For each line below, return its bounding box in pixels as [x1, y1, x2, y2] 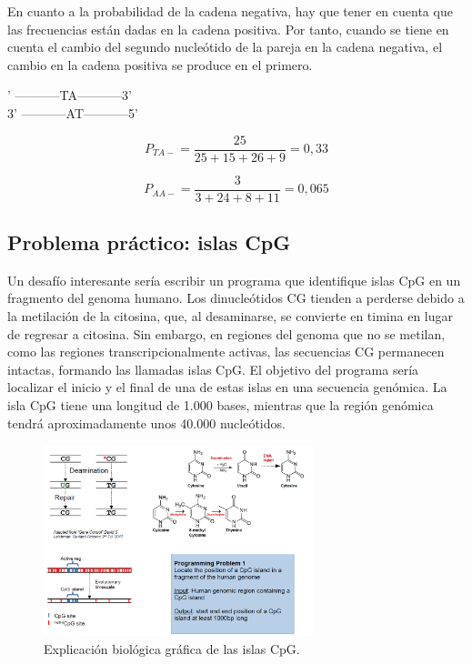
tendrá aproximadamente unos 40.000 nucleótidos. [7, 413, 286, 432]
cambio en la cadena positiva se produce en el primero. [7, 55, 313, 74]
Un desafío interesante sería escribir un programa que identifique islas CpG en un [7, 270, 461, 289]
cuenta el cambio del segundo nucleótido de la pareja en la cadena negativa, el [7, 37, 443, 56]
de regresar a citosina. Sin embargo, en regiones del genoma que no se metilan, [7, 324, 446, 343]
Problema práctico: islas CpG [7, 228, 291, 257]
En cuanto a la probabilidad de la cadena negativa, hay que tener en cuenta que [7, 2, 453, 20]
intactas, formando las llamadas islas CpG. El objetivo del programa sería [7, 359, 419, 378]
